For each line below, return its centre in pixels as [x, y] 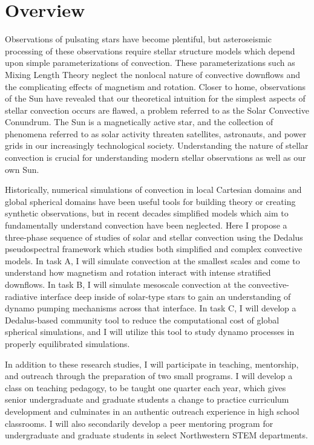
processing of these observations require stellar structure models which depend [150, 50]
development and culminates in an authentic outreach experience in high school [152, 411]
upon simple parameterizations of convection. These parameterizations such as [150, 63]
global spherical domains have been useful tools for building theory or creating [150, 201]
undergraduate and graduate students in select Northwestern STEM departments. [156, 435]
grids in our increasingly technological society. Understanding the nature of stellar [157, 145]
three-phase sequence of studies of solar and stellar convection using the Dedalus [154, 237]
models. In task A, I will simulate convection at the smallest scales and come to [152, 260]
